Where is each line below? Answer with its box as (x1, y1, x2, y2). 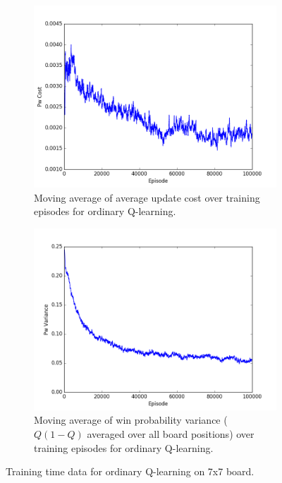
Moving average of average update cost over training (34, 190, 260, 204)
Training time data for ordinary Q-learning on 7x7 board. (6, 464, 255, 479)
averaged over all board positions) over (87, 426, 255, 441)
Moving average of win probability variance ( (34, 412, 228, 427)
